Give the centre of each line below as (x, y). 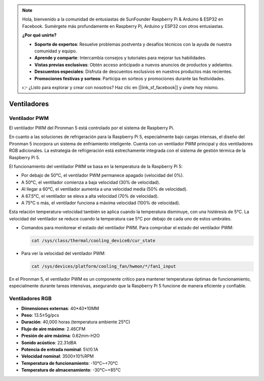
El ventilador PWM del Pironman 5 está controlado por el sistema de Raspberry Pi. (92, 128)
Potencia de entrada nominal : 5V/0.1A (60, 349)
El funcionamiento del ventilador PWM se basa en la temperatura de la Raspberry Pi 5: (96, 167)
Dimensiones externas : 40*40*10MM (60, 308)
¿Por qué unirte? (39, 35)
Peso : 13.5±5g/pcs (40, 315)
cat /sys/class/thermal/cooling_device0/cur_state (94, 241)
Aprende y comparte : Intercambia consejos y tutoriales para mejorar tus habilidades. (120, 58)
